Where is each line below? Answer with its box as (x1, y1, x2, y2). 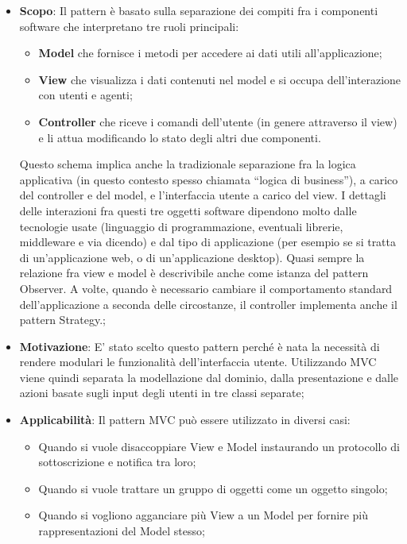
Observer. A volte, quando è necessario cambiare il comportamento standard (19, 280, 393, 296)
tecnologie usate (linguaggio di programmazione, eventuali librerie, (19, 218, 343, 234)
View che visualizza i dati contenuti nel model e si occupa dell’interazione (38, 71, 401, 87)
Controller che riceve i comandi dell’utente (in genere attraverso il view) (38, 113, 397, 129)
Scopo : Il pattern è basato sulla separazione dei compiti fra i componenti (19, 2, 378, 18)
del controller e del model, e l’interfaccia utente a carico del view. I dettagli (19, 187, 386, 203)
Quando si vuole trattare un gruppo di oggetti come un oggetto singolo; (38, 480, 388, 496)
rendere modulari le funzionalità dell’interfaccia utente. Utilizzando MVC (19, 353, 377, 370)
